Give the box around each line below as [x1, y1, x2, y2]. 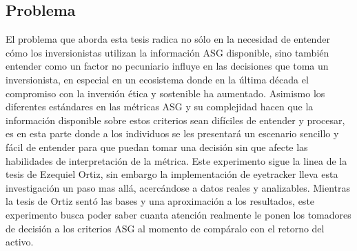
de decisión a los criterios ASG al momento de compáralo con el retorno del [6, 221, 325, 235]
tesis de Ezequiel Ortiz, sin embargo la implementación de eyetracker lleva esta [6, 167, 338, 181]
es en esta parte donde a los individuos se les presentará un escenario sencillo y [6, 126, 339, 141]
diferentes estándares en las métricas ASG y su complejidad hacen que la [6, 99, 314, 114]
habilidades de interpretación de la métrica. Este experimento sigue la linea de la [6, 153, 347, 168]
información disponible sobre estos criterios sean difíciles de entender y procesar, [6, 112, 345, 127]
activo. [6, 234, 34, 249]
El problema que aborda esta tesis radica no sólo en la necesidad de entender [6, 32, 330, 46]
